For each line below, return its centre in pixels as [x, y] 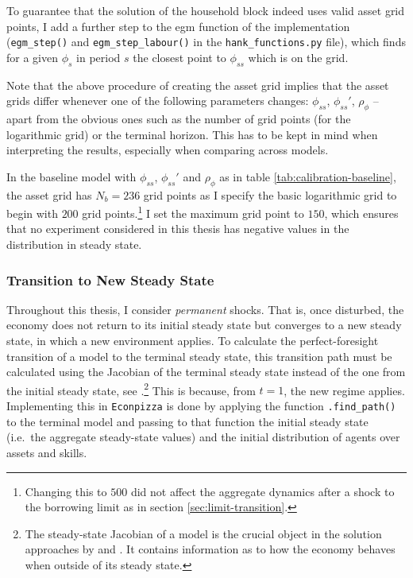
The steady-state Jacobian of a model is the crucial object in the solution [203, 533]
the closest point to [179, 57]
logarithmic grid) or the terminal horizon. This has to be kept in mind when [192, 134]
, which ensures [361, 213]
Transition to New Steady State [110, 279]
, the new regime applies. [344, 390]
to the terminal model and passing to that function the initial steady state [187, 421]
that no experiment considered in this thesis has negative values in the [178, 229]
